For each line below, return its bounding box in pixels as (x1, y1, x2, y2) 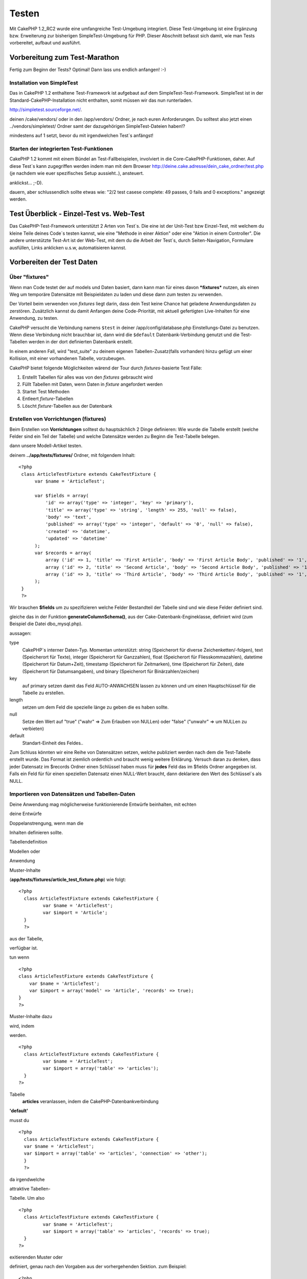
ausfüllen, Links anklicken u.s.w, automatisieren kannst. (9, 245, 126, 251)
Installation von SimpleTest (9, 79, 78, 86)
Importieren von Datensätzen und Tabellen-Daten (9, 790, 136, 798)
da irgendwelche (9, 1176, 45, 1182)
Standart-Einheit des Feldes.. (22, 740, 84, 746)
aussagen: (9, 630, 32, 636)
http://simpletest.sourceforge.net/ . (9, 106, 82, 113)
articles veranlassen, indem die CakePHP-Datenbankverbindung (22, 1098, 159, 1105)
